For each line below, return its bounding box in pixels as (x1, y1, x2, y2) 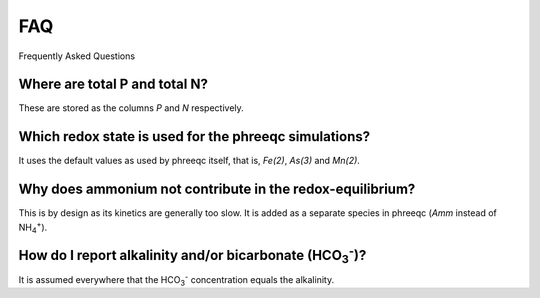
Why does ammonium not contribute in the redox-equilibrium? (18, 181, 416, 198)
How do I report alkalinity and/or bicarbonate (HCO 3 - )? (18, 244, 367, 267)
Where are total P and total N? (18, 76, 209, 93)
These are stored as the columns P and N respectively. (18, 102, 244, 114)
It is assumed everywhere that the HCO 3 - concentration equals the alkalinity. (18, 271, 335, 288)
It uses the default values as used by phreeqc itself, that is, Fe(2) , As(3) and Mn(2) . (18, 155, 360, 167)
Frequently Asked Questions (18, 50, 135, 62)
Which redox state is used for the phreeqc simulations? (18, 128, 371, 145)
